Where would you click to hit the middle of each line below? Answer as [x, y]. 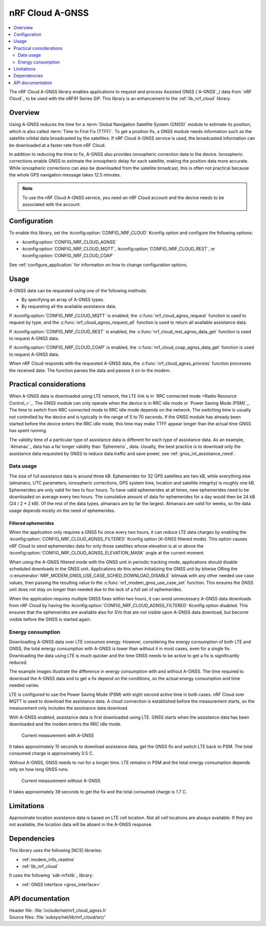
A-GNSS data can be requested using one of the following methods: [78, 290]
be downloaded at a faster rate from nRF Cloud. [57, 145]
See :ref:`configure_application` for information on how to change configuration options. [99, 265]
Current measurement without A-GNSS [61, 781]
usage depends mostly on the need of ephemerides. [62, 511]
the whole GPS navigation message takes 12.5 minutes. [65, 175]
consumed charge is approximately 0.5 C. [51, 754]
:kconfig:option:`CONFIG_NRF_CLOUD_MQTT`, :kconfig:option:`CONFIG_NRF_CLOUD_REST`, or [118, 248]
